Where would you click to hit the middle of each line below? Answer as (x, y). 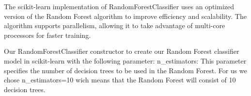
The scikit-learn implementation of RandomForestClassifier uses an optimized (119, 6)
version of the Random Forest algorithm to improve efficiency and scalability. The (125, 16)
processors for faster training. (47, 35)
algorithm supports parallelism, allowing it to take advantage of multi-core (115, 25)
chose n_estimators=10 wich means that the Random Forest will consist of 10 (120, 80)
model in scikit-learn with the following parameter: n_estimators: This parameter (125, 60)
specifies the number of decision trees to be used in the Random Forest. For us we (125, 70)
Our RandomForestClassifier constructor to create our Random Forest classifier (122, 51)
